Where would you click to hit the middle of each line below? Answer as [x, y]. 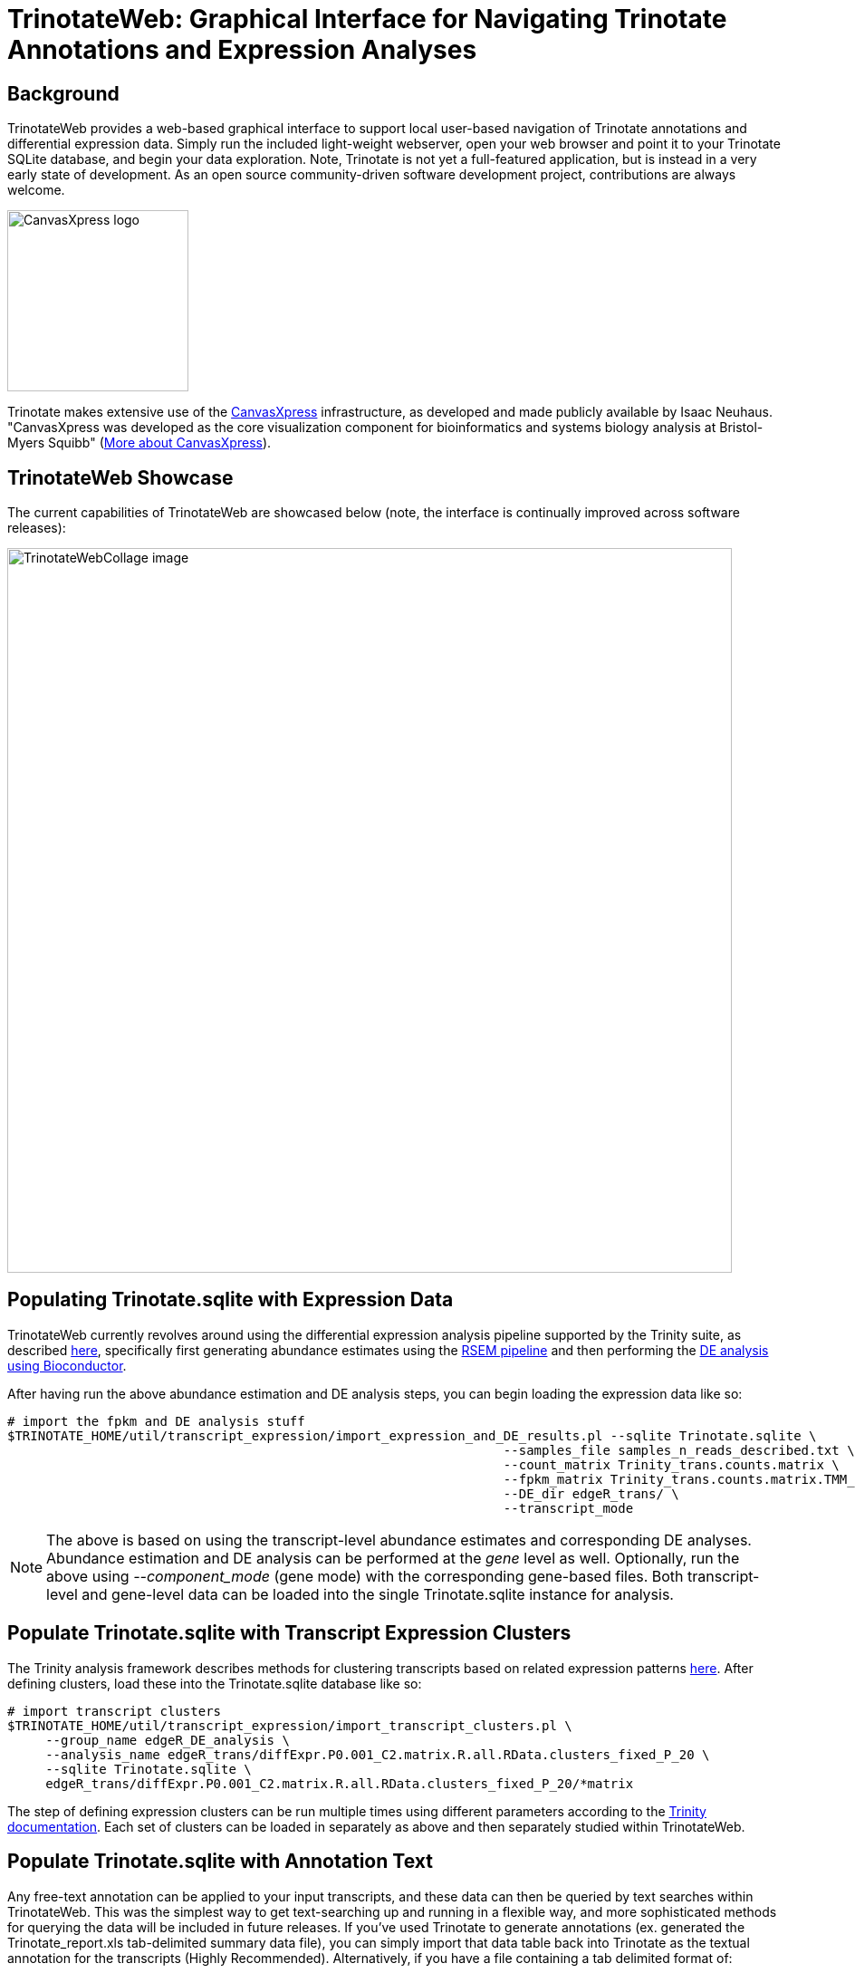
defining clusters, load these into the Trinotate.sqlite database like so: [215, 1683]
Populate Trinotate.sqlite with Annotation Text [220, 1862]
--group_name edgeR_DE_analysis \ [168, 1740]
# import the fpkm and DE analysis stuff [156, 1421]
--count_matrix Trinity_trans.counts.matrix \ [671, 1464]
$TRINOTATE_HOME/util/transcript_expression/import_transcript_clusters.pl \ [290, 1725]
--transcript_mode [568, 1508]
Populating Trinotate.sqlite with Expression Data [231, 1300]
